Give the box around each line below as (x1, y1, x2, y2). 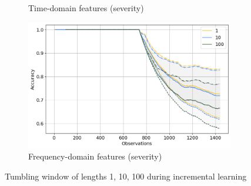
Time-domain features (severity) (28, 2, 144, 14)
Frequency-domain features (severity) (28, 150, 162, 162)
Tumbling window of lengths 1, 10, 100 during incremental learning (5, 170, 247, 182)
